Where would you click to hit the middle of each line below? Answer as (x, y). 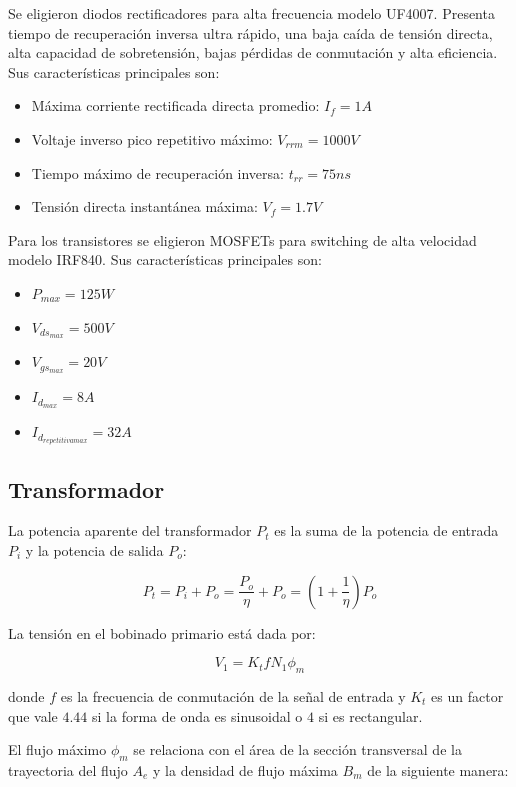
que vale (33, 715)
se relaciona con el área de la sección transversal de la (297, 749)
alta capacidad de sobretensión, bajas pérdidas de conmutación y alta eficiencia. (253, 52)
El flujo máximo (57, 749)
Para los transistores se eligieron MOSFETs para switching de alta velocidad (242, 239)
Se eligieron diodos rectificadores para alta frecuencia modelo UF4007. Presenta (251, 13)
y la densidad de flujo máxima (245, 769)
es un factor (467, 695)
